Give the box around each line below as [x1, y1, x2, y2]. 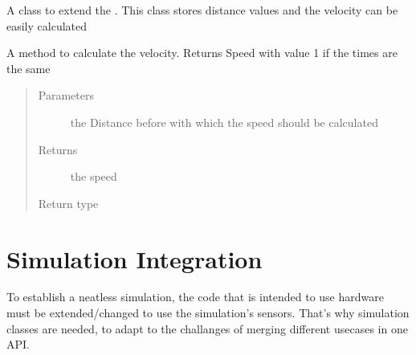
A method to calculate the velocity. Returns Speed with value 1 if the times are [6, 44, 398, 61]
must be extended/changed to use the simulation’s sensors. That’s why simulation [6, 304, 410, 321]
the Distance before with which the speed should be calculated [70, 113, 378, 130]
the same [6, 59, 51, 76]
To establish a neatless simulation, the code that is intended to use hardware [6, 288, 384, 305]
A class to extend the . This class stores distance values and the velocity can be [6, 2, 398, 18]
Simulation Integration [6, 242, 263, 275]
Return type [38, 194, 99, 211]
